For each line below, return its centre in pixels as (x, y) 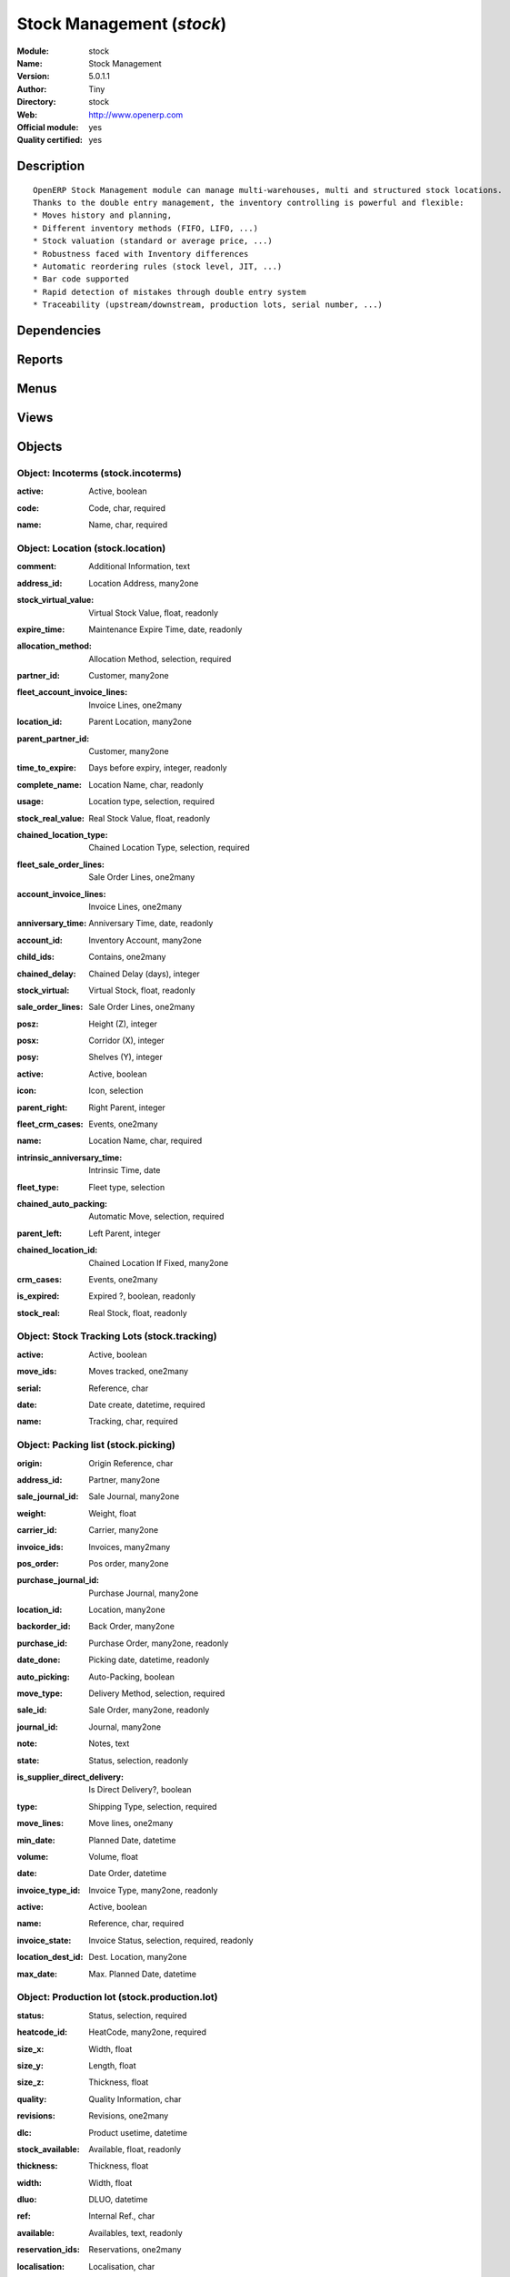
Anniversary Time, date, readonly (151, 924)
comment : (37, 567)
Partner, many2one (125, 1479)
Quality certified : (50, 140)
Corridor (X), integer (127, 1041)
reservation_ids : (49, 2250)
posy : (28, 1057)
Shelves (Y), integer (125, 1057)
